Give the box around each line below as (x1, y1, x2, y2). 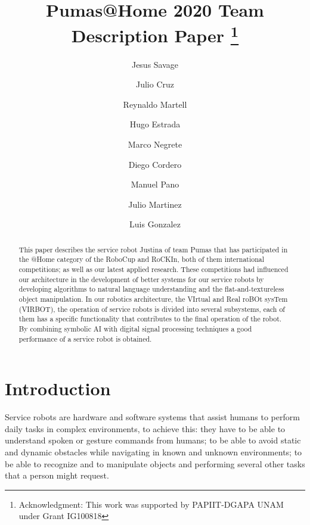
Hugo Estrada (129, 118, 181, 130)
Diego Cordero (128, 158, 182, 170)
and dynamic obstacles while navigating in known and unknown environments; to (5, 446, 302, 458)
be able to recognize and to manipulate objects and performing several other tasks (5, 457, 305, 470)
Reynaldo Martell (123, 98, 187, 110)
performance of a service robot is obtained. (18, 333, 152, 343)
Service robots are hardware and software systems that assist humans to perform (5, 411, 300, 423)
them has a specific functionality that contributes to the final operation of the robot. (18, 314, 282, 324)
